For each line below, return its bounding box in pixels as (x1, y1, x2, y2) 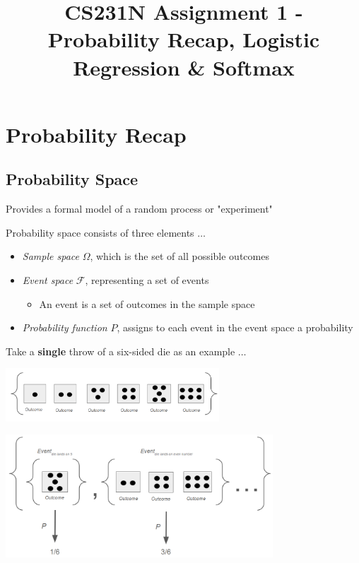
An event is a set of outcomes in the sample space (39, 296, 255, 311)
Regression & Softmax (73, 52, 295, 81)
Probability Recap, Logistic (47, 25, 320, 54)
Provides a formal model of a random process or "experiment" (6, 201, 273, 216)
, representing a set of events (85, 272, 209, 287)
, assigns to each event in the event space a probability (117, 320, 353, 335)
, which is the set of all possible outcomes (90, 249, 269, 263)
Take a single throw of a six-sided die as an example (6, 343, 235, 358)
